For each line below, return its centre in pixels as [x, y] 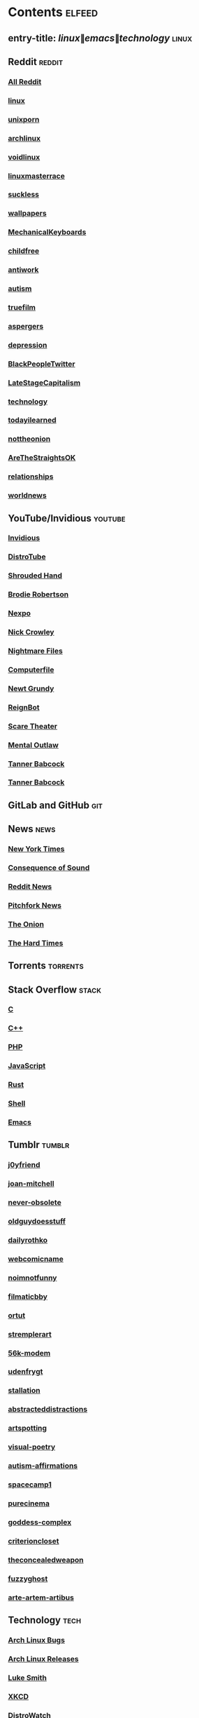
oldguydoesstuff [37, 1222]
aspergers [26, 326]
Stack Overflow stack [55, 989]
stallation [24, 1391]
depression [28, 345]
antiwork [23, 270]
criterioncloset [34, 1541]
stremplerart [30, 1334]
